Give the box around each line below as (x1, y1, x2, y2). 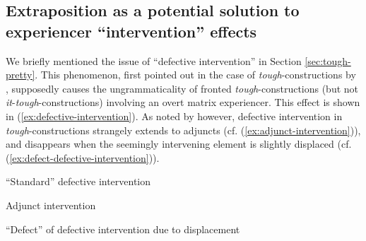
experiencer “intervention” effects (6, 20, 257, 42)
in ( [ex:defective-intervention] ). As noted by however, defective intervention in (6, 108, 343, 123)
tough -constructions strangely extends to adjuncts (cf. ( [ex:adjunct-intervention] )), (6, 122, 361, 137)
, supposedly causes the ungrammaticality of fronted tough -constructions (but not (6, 81, 359, 95)
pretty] (6, 67, 35, 82)
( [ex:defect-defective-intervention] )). (6, 150, 160, 165)
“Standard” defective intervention (6, 174, 151, 189)
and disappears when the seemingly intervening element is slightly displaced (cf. (6, 136, 352, 151)
